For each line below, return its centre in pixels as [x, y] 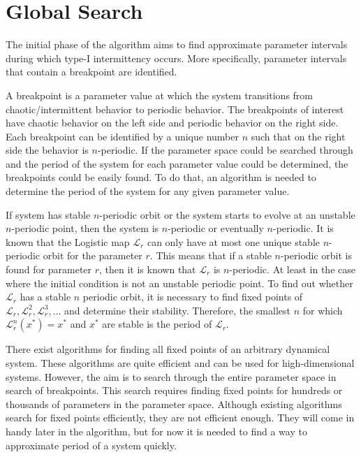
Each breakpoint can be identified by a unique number [122, 136]
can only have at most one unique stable [233, 241]
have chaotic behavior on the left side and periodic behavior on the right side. [172, 123]
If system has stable [48, 214]
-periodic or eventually [216, 228]
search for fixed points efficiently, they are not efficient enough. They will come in [180, 418]
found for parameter [49, 269]
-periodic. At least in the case [292, 269]
